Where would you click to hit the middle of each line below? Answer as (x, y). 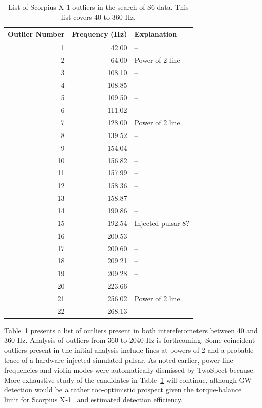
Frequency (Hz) (100, 34)
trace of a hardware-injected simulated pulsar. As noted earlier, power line (119, 360)
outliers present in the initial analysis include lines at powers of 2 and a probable (129, 350)
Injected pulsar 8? (162, 223)
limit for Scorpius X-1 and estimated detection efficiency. (93, 399)
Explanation (156, 34)
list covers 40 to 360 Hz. (98, 16)
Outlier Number (36, 34)
